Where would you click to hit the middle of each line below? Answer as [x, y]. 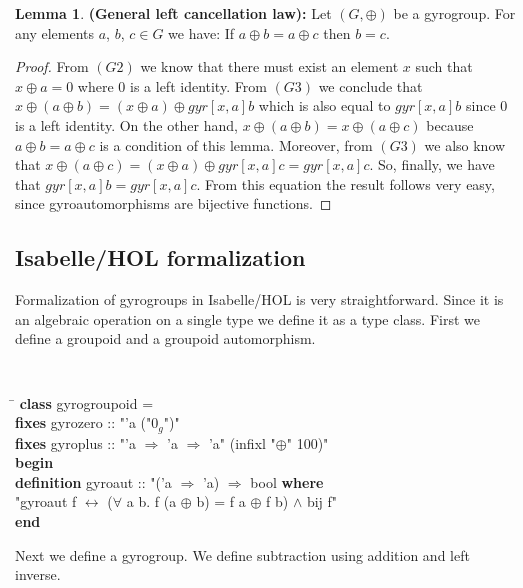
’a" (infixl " [242, 442]
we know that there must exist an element [269, 66]
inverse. [38, 574]
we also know [465, 144]
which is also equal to [324, 105]
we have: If [201, 32]
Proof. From [52, 66]
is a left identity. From [198, 85]
